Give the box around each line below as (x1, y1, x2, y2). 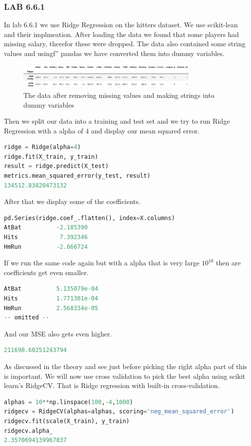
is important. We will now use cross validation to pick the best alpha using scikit (4, 371, 246, 381)
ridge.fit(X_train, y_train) (4, 153, 98, 160)
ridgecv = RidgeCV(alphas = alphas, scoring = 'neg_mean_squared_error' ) (4, 408, 234, 415)
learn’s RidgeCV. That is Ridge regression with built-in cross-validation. (4, 380, 220, 390)
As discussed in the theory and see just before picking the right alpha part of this (4, 361, 247, 371)
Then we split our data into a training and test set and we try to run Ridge (4, 116, 230, 126)
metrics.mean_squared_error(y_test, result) (4, 172, 151, 180)
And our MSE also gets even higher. (4, 328, 112, 338)
